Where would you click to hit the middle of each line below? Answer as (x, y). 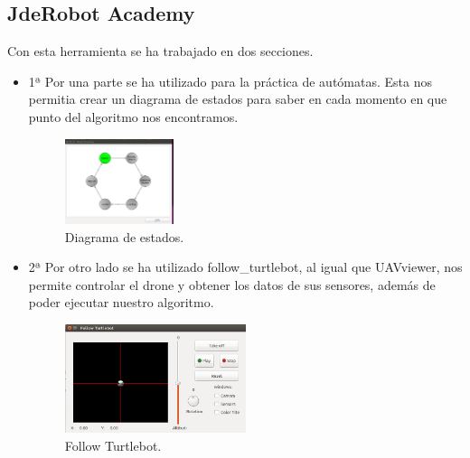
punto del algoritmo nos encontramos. (133, 116)
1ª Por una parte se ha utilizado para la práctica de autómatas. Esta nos (230, 81)
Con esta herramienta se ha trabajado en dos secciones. (160, 51)
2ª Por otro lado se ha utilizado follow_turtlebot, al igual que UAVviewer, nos (245, 267)
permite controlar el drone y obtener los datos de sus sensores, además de (232, 284)
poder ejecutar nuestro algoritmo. (121, 302)
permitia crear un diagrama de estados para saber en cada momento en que (238, 99)
